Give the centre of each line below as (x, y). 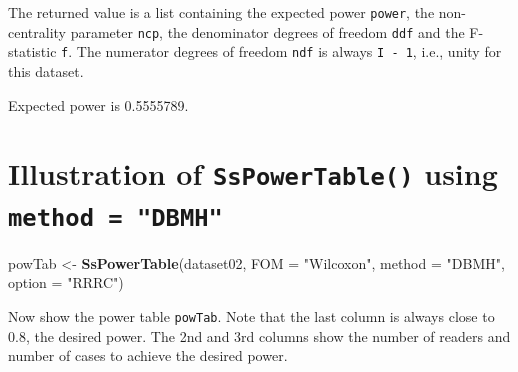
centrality (37, 31)
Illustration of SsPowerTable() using (253, 173)
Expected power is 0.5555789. (98, 104)
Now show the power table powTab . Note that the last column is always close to (251, 315)
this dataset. (46, 70)
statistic (32, 51)
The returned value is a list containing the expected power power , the (221, 12)
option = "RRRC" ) (66, 282)
